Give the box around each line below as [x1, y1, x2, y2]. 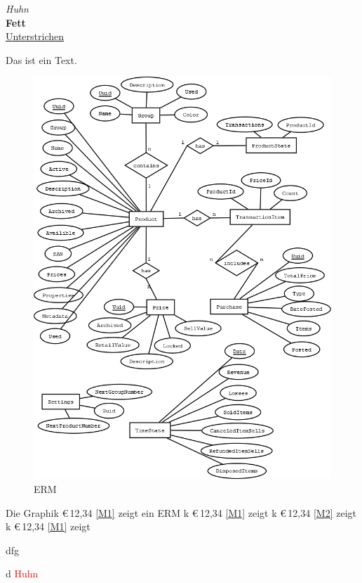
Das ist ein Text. [6, 52, 77, 67]
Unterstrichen [6, 29, 64, 44]
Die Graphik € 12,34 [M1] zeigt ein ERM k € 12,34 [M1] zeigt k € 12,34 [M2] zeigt [6, 505, 356, 520]
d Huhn [6, 566, 39, 581]
